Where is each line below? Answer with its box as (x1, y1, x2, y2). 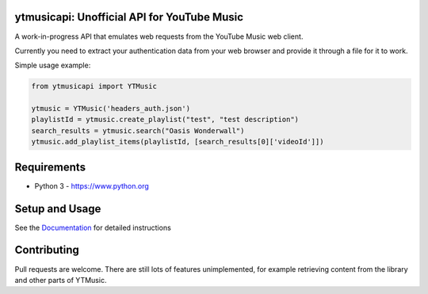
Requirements (14, 160, 86, 174)
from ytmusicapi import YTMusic (31, 82, 158, 91)
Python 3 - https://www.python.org (34, 181, 150, 190)
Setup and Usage (14, 202, 101, 216)
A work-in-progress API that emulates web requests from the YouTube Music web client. (14, 32, 304, 41)
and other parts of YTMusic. (14, 275, 107, 284)
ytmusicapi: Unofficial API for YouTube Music (14, 10, 244, 24)
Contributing (14, 243, 79, 257)
